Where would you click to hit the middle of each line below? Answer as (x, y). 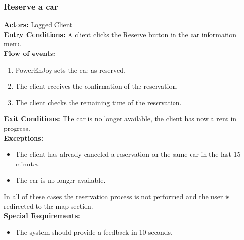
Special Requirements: (42, 215)
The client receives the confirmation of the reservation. (97, 86)
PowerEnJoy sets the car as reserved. (70, 69)
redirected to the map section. (49, 206)
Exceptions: (24, 138)
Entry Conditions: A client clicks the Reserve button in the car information (120, 34)
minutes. (28, 163)
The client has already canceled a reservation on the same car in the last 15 (128, 154)
